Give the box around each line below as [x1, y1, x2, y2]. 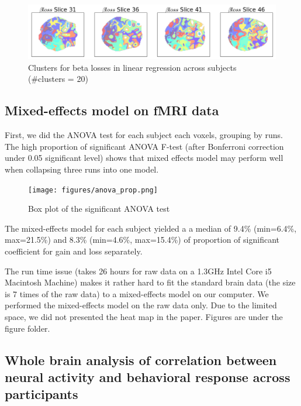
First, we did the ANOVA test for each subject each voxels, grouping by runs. [5, 129, 283, 141]
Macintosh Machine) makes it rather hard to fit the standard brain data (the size [5, 276, 296, 288]
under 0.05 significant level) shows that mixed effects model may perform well [5, 152, 283, 164]
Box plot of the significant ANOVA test [28, 202, 170, 215]
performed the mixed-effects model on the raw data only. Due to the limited [5, 299, 277, 311]
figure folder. [5, 322, 50, 334]
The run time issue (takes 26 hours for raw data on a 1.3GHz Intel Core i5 [5, 264, 272, 277]
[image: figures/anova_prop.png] [28, 185, 158, 194]
